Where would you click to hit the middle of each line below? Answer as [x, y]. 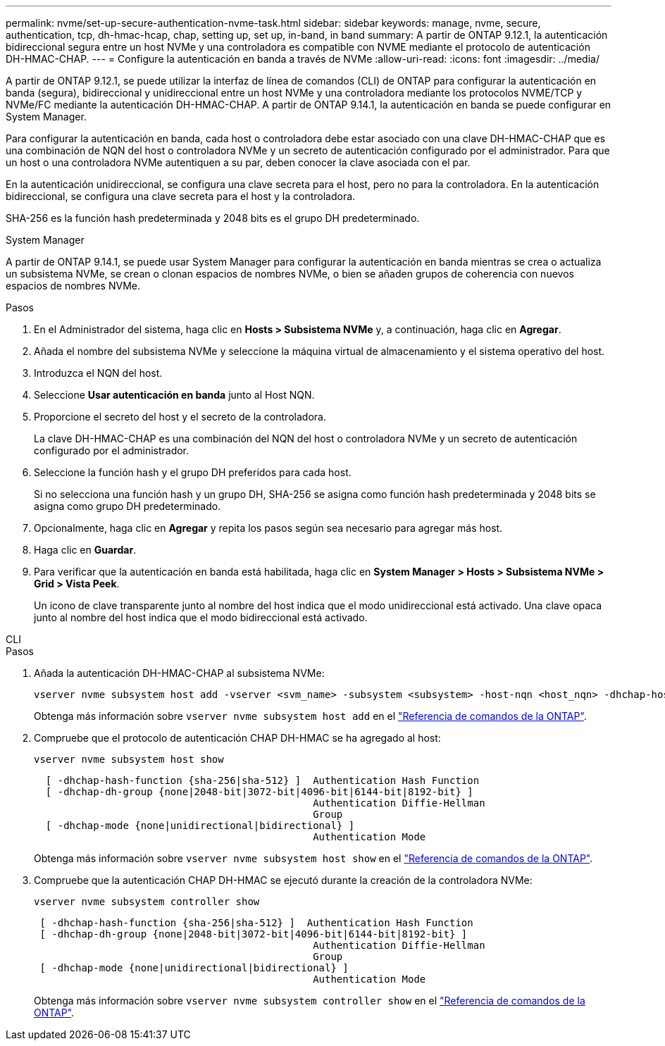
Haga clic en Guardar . [85, 550]
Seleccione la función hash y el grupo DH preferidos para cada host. [193, 472]
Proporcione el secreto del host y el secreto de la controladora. [180, 417]
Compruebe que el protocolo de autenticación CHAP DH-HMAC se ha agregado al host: [237, 738]
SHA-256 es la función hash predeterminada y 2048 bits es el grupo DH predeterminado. [213, 218]
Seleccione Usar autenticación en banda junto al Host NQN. [174, 395]
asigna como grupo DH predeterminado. [128, 506]
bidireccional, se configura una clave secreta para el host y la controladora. [181, 196]
